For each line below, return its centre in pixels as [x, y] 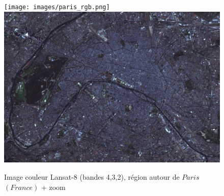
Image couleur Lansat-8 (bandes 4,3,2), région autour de [92, 177]
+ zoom [53, 187]
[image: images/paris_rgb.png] [57, 7]
